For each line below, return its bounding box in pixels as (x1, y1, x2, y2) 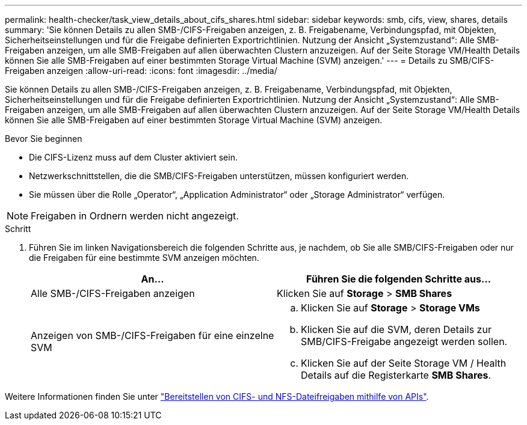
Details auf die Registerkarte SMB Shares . (301, 369, 492, 381)
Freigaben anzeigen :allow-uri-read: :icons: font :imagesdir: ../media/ (5, 66, 277, 76)
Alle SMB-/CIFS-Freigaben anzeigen (31, 287, 195, 299)
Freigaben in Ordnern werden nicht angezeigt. (31, 210, 239, 222)
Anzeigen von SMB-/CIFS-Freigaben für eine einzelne (31, 329, 274, 341)
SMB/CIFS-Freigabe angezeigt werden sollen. (301, 335, 508, 347)
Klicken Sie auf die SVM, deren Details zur (301, 323, 492, 335)
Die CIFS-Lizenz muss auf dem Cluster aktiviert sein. (29, 152, 238, 162)
